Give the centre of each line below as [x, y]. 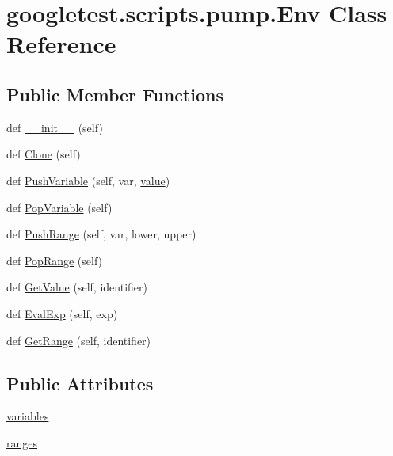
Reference [61, 44]
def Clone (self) [44, 154]
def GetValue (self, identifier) [77, 287]
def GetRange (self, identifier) [79, 340]
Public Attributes [80, 383]
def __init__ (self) [55, 127]
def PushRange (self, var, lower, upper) [101, 234]
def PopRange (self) [55, 260]
